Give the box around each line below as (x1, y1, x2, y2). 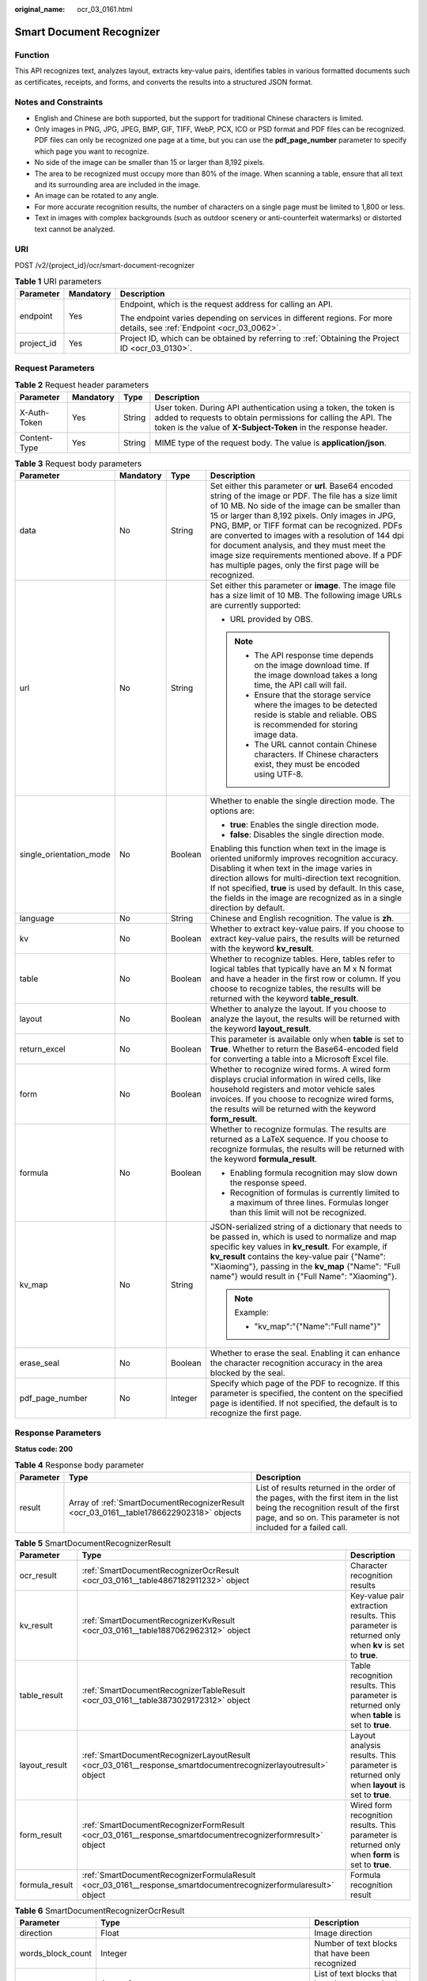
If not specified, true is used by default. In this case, (210, 883, 405, 893)
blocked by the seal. (210, 1368, 285, 1378)
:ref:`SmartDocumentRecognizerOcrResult (81, 1565, 240, 1576)
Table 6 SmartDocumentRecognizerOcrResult (14, 1906, 185, 1917)
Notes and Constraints (14, 97, 104, 108)
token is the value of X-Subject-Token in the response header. (154, 422, 388, 433)
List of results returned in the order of (255, 1482, 396, 1493)
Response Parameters (14, 1427, 102, 1438)
